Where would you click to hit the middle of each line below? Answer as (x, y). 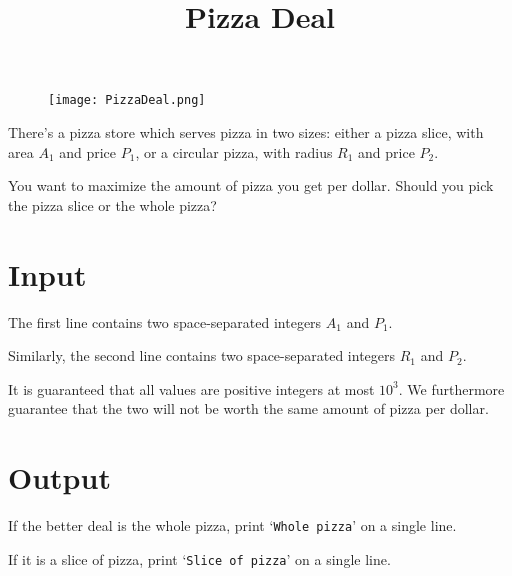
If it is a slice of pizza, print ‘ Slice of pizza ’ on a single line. (199, 558)
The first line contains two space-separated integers (165, 321)
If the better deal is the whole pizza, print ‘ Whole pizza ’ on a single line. (232, 525)
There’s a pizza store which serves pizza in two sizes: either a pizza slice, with (246, 132)
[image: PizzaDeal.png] (127, 100)
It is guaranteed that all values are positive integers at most (191, 388)
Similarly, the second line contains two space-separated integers (202, 355)
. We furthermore (451, 388)
